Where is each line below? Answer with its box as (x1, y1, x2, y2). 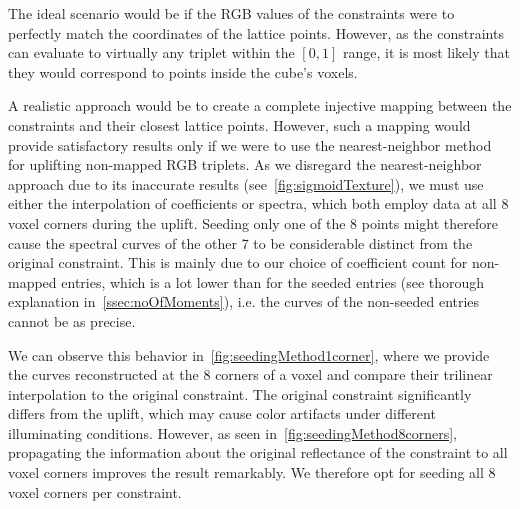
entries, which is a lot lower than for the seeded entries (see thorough (61, 271, 485, 292)
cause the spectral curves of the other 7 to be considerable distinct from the (8, 232, 473, 253)
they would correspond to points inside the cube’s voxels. (8, 61, 358, 82)
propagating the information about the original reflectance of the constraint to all (8, 442, 508, 463)
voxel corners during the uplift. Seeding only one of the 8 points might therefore (8, 212, 498, 233)
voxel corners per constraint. (8, 481, 182, 502)
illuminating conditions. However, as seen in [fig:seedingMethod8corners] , (8, 422, 457, 443)
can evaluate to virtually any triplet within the (8, 42, 295, 63)
